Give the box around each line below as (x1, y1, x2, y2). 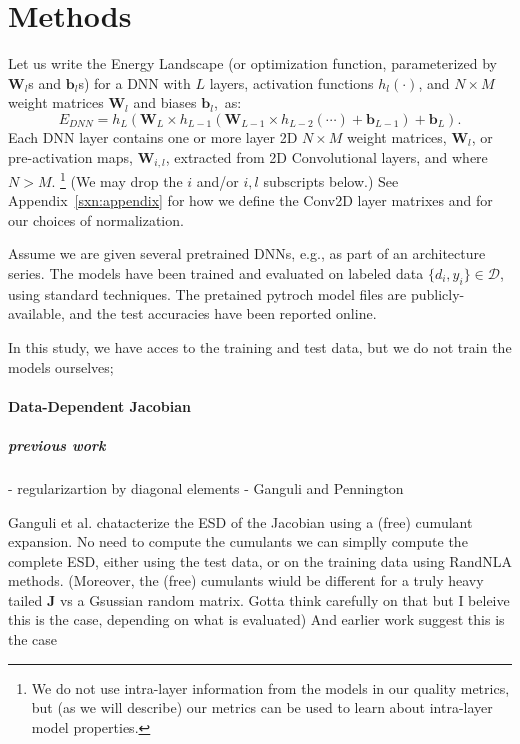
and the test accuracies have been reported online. (69, 303, 377, 324)
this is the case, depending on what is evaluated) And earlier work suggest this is (8, 609, 505, 630)
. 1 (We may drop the (51, 167, 183, 191)
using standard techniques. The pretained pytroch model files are (8, 283, 407, 304)
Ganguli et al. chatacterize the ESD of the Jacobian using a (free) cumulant (8, 511, 473, 532)
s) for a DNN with (78, 72, 191, 93)
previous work (8, 434, 106, 455)
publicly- (410, 283, 465, 304)
